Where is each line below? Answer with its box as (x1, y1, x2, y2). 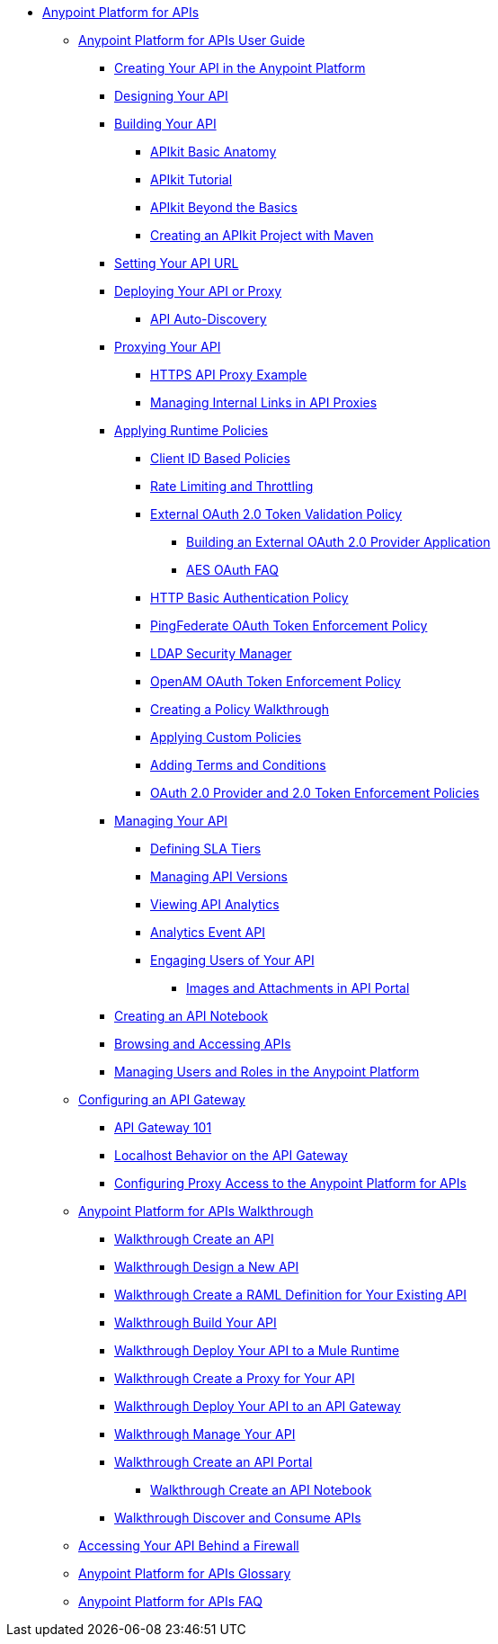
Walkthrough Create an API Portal (114, 1454, 313, 1470)
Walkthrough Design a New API (114, 1259, 299, 1274)
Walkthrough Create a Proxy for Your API (114, 1371, 355, 1386)
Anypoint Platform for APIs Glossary (78, 1566, 291, 1581)
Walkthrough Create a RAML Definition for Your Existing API (114, 1287, 467, 1302)
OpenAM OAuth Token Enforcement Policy (150, 674, 401, 689)
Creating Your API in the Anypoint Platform (114, 60, 366, 76)
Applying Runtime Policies (114, 423, 269, 438)
